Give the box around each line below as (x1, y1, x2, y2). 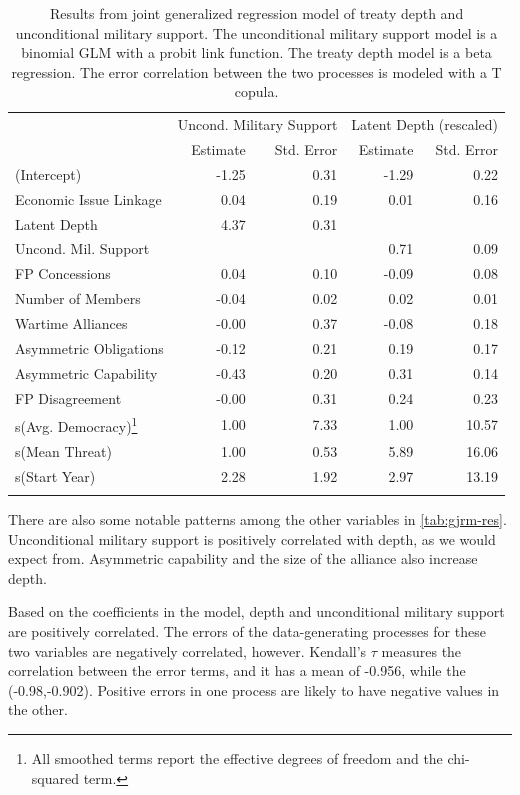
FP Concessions (15, 263, 111, 284)
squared (31, 767, 79, 788)
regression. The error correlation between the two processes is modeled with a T (11, 61, 502, 82)
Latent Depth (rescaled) (351, 114, 499, 135)
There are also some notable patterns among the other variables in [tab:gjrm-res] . (8, 509, 507, 530)
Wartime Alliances (15, 312, 128, 333)
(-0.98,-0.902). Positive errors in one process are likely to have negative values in (8, 679, 500, 700)
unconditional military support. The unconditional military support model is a (15, 22, 498, 43)
